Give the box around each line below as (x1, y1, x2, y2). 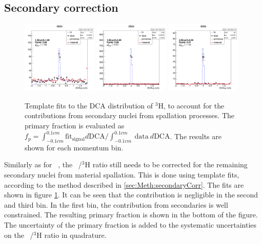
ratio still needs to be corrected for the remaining (92, 159, 248, 170)
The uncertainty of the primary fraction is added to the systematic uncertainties (4, 219, 257, 230)
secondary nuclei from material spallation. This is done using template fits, (4, 169, 239, 180)
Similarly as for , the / (4, 159, 82, 170)
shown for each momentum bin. (25, 142, 124, 152)
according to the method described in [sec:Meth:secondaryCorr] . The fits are (4, 179, 244, 190)
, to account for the (163, 100, 225, 110)
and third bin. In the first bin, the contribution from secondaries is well (4, 199, 228, 210)
